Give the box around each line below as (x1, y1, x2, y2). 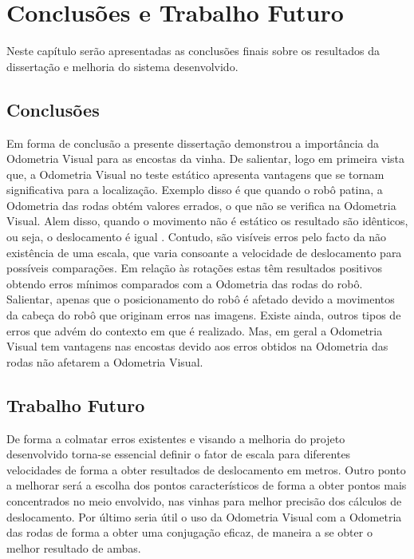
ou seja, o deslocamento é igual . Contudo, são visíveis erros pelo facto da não (6, 228, 387, 245)
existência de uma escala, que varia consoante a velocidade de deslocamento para (6, 244, 402, 260)
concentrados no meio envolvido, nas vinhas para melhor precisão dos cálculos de (6, 493, 402, 509)
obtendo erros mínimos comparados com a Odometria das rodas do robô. (6, 275, 363, 291)
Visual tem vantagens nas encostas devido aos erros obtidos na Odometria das (6, 338, 388, 355)
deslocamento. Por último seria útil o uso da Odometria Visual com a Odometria (6, 508, 402, 525)
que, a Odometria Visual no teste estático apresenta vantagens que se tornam (6, 165, 384, 182)
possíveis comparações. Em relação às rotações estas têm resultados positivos (6, 260, 382, 276)
